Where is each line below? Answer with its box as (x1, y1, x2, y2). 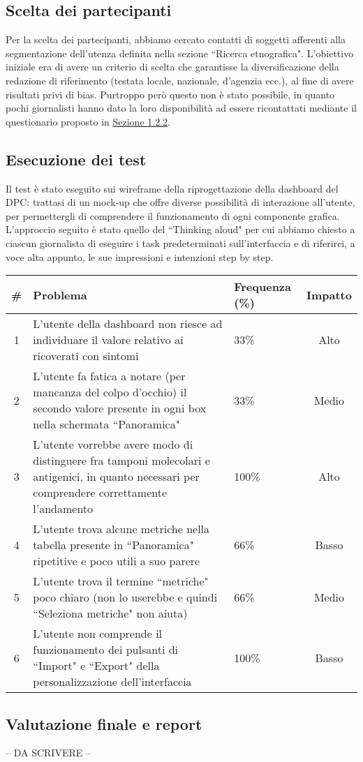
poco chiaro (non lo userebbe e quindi (33, 589, 218, 606)
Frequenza (234, 278, 291, 295)
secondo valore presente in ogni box (33, 400, 207, 417)
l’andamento (33, 500, 94, 517)
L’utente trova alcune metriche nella (33, 521, 210, 537)
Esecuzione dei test (6, 148, 147, 170)
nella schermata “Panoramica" (33, 416, 180, 433)
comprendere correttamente (33, 484, 168, 501)
